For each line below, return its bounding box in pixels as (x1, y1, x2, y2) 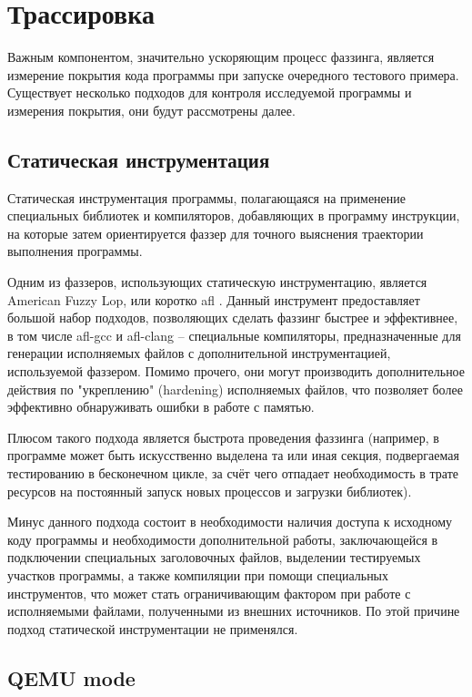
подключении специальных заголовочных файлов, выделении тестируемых (7, 548, 421, 567)
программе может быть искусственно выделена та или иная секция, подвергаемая (7, 446, 459, 465)
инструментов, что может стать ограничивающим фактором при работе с (7, 583, 411, 602)
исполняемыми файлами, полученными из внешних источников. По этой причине (7, 601, 460, 620)
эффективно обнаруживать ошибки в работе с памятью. (7, 397, 315, 416)
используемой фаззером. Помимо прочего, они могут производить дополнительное (7, 362, 466, 381)
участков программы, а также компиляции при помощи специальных (7, 565, 389, 584)
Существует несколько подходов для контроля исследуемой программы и (7, 83, 412, 102)
